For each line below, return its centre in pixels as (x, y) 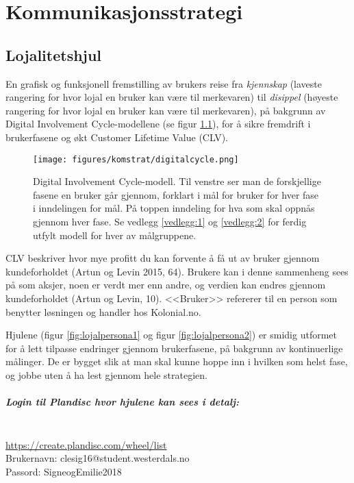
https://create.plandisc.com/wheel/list (86, 444)
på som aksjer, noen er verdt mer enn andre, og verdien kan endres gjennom (166, 285)
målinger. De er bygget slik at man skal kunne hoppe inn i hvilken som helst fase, (177, 361)
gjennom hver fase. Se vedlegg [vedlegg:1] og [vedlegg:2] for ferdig (170, 221)
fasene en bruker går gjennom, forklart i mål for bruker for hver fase (176, 194)
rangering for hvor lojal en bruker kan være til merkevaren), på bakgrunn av (166, 110)
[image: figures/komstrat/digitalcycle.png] (136, 159)
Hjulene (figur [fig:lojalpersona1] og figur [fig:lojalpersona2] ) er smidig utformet (171, 335)
